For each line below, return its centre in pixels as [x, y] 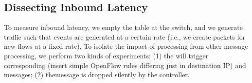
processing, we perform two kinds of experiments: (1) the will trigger [106, 55]
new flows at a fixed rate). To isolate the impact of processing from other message [126, 46]
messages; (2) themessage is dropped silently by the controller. [97, 75]
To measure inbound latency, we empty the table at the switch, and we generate [123, 27]
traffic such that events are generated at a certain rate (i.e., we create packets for [125, 36]
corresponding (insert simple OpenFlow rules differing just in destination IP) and [125, 65]
